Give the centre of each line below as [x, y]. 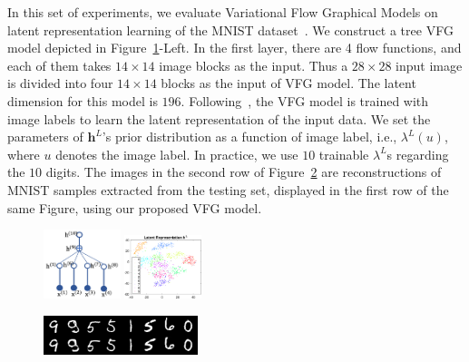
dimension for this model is [83, 100]
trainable [344, 154]
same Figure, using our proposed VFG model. [135, 207]
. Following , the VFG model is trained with [305, 100]
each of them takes [59, 65]
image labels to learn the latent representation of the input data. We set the [219, 118]
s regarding [418, 154]
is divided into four [60, 83]
